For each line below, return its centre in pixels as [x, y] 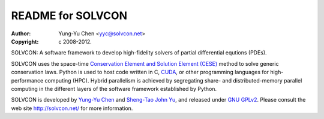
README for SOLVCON [69, 16]
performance [27, 80]
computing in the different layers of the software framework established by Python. [114, 89]
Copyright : [25, 41]
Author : [21, 33]
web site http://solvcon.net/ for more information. [72, 108]
